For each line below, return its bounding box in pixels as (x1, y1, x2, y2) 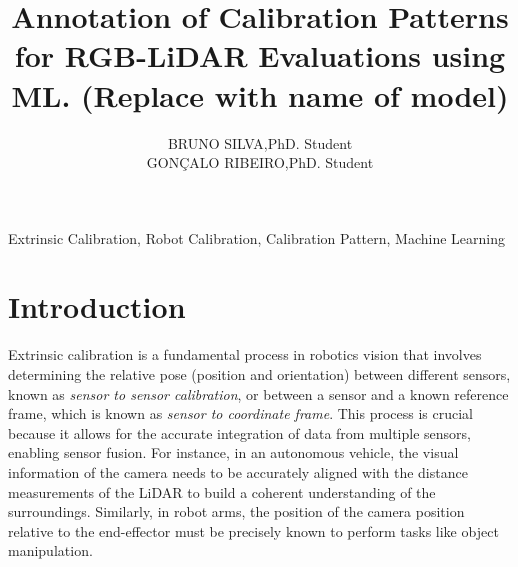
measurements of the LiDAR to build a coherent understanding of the (8, 481, 436, 502)
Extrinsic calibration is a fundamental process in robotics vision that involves (8, 344, 482, 365)
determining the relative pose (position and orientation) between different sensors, (8, 364, 511, 384)
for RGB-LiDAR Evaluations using (14, 35, 506, 76)
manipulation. (8, 540, 93, 561)
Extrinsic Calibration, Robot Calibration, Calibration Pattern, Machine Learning (8, 227, 506, 248)
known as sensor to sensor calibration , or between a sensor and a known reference (8, 383, 509, 404)
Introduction (8, 286, 186, 327)
